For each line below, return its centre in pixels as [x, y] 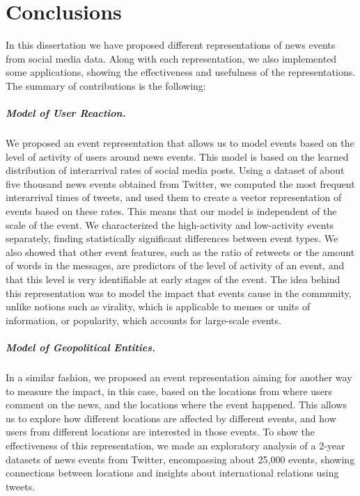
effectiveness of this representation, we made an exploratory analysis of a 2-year [175, 445]
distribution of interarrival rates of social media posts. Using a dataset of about [175, 170]
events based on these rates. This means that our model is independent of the [171, 211]
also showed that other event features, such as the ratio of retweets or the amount [180, 251]
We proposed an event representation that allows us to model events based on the [180, 143]
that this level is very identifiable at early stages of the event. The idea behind [173, 279]
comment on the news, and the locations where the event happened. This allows [176, 405]
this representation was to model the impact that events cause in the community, [179, 293]
